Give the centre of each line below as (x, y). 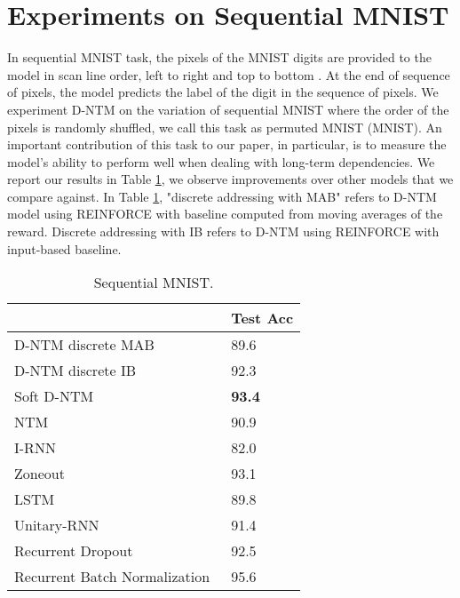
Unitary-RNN (57, 525)
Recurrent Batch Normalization (112, 577)
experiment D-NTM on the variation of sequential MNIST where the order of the (228, 109)
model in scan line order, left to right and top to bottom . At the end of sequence (229, 74)
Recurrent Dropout (74, 551)
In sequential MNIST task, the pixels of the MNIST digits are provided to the (219, 57)
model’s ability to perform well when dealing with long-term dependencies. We (221, 161)
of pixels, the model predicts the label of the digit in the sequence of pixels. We (223, 92)
